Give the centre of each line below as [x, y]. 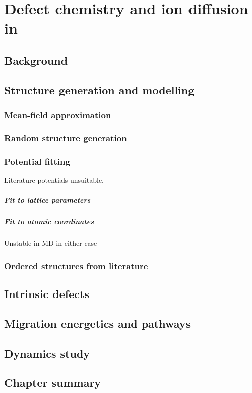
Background [36, 60]
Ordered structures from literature [76, 265]
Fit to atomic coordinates [49, 222]
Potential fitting [37, 161]
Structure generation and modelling [99, 90]
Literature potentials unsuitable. [54, 180]
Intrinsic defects [47, 293]
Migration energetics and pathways [98, 323]
